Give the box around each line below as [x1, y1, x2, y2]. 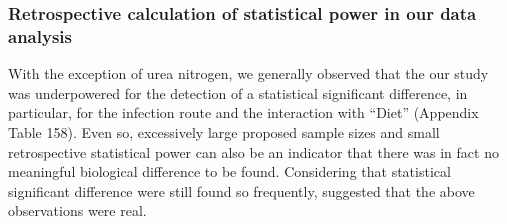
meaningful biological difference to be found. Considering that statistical [8, 161, 451, 182]
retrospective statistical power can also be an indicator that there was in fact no [8, 141, 499, 162]
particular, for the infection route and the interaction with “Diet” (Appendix [8, 102, 479, 123]
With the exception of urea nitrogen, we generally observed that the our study [8, 63, 489, 84]
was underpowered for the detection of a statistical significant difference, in [8, 82, 468, 103]
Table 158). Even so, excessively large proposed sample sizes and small [8, 121, 440, 142]
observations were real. [8, 200, 147, 221]
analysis [8, 23, 72, 48]
